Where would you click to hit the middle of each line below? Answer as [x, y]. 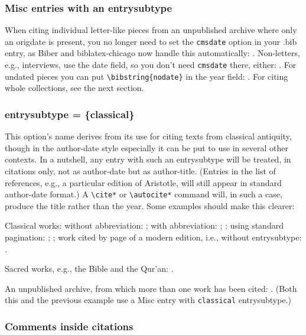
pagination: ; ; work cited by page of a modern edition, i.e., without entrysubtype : [153, 237]
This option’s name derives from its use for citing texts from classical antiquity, [148, 136]
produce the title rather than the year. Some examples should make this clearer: [150, 205]
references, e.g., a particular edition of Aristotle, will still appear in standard [143, 182]
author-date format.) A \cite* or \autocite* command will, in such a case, [144, 194]
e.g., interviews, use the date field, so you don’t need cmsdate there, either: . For [151, 65]
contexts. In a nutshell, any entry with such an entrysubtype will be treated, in [148, 159]
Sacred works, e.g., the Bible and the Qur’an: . [89, 269]
